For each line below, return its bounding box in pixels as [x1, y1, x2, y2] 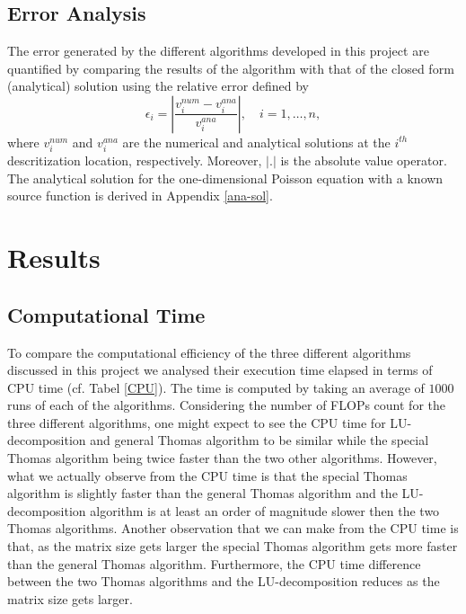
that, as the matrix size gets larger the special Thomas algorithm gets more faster [7, 537, 458, 556]
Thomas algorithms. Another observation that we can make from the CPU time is [7, 519, 459, 538]
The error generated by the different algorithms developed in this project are [7, 41, 429, 60]
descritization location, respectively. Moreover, [7, 151, 262, 170]
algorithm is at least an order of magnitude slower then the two [90, 501, 440, 520]
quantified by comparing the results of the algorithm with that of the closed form [7, 58, 454, 77]
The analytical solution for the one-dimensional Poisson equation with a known [7, 168, 444, 187]
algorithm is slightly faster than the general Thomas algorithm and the [7, 484, 398, 503]
